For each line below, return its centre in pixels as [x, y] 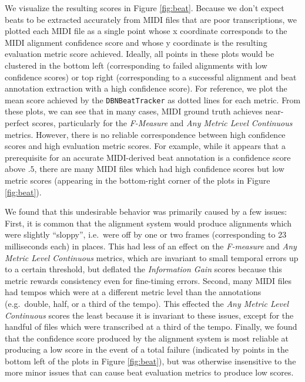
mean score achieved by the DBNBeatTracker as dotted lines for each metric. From [153, 99]
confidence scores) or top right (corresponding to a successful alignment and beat [151, 77]
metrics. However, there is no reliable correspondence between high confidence [145, 134]
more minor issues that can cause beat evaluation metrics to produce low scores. [149, 372]
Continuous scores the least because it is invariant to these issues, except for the [149, 315]
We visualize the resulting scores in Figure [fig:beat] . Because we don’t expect [145, 8]
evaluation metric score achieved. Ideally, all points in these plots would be [140, 54]
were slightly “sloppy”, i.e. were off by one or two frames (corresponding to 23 [146, 234]
